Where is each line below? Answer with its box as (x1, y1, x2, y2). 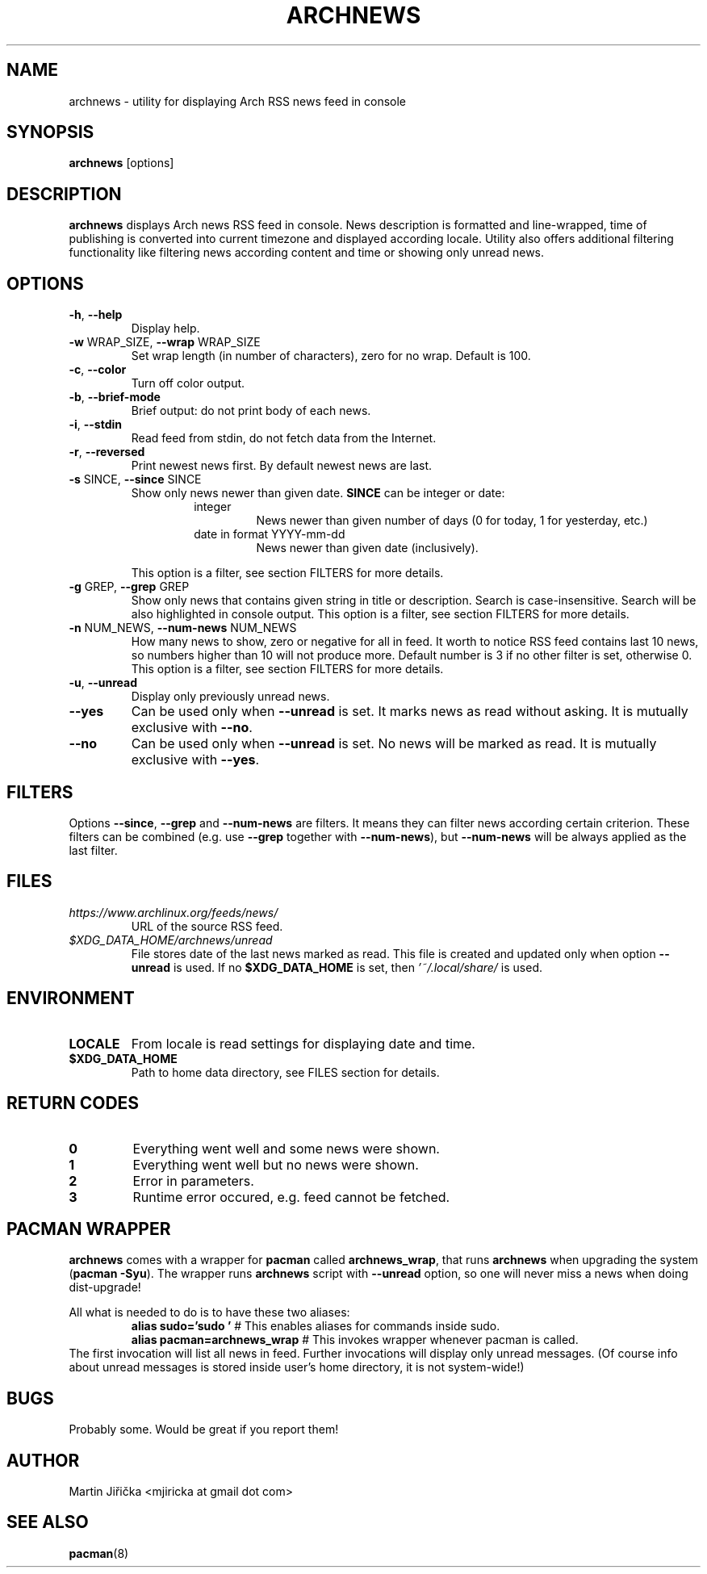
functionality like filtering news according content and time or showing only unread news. (69, 245, 545, 260)
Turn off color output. (131, 376, 245, 391)
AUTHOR (6, 1450, 80, 1471)
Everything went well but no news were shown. (132, 1156, 419, 1173)
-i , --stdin (69, 417, 122, 432)
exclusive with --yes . (131, 751, 260, 768)
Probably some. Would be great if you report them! (69, 1422, 339, 1437)
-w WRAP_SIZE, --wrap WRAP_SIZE (69, 335, 261, 350)
